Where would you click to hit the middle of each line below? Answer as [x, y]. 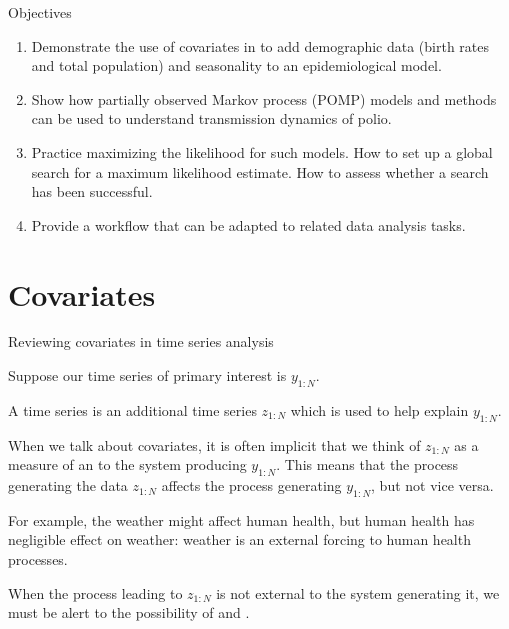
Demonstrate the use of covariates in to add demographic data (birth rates [260, 45]
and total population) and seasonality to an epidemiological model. [236, 65]
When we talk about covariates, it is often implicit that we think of [214, 444]
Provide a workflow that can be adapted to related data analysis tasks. [248, 224]
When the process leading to [95, 592]
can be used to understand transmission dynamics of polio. [211, 118]
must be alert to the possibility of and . [129, 612]
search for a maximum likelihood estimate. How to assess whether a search [260, 171]
